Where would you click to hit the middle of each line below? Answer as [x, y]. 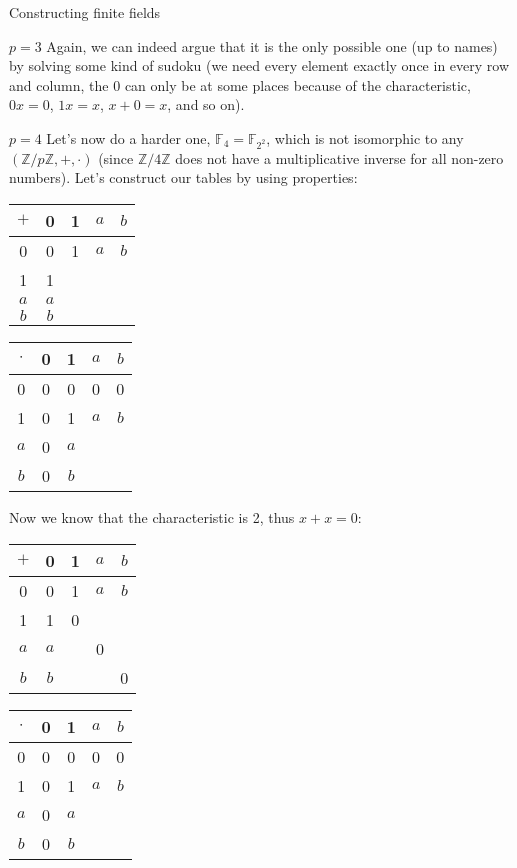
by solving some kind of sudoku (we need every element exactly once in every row [259, 65]
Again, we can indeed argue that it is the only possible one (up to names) [272, 45]
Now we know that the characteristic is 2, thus [152, 516]
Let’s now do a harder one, [128, 137]
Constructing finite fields [85, 12]
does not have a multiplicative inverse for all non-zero [339, 157]
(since [116, 157]
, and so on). [206, 104]
